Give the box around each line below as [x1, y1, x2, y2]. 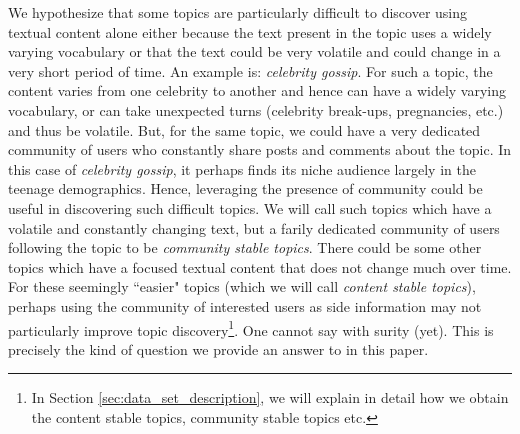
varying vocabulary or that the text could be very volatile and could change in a [8, 41, 501, 62]
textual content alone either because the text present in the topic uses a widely [8, 21, 492, 42]
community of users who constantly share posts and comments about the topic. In [8, 139, 512, 160]
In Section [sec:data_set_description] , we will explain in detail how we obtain [31, 387, 509, 408]
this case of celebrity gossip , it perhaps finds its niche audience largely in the [8, 158, 476, 179]
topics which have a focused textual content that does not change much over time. [8, 256, 512, 277]
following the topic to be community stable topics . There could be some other [8, 237, 482, 258]
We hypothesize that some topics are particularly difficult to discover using [8, 2, 468, 22]
